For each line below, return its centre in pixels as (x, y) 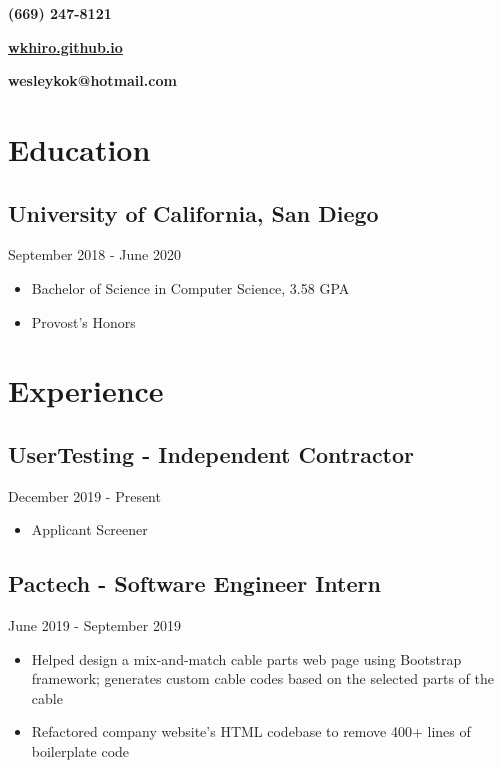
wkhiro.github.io (65, 46)
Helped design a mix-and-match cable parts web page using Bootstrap (246, 658)
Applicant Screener (89, 529)
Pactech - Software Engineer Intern (194, 583)
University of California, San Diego (193, 212)
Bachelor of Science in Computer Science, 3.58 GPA (190, 287)
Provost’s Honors (83, 321)
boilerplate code (80, 751)
